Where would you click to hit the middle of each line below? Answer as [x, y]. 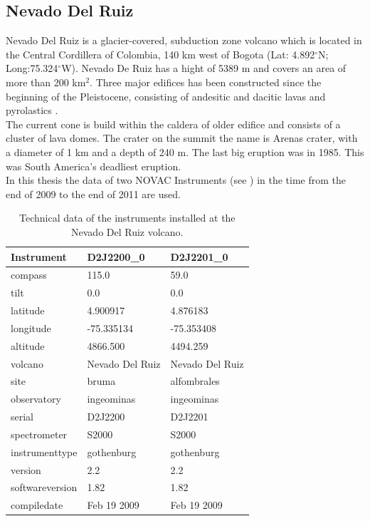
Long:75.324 [32, 68]
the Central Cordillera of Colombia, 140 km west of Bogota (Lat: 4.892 [160, 54]
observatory [36, 399]
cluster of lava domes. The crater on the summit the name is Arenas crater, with [182, 138]
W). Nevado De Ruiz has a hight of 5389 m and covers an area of [204, 68]
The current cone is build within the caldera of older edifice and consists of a [173, 124]
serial [22, 417]
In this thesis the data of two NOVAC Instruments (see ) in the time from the [176, 180]
